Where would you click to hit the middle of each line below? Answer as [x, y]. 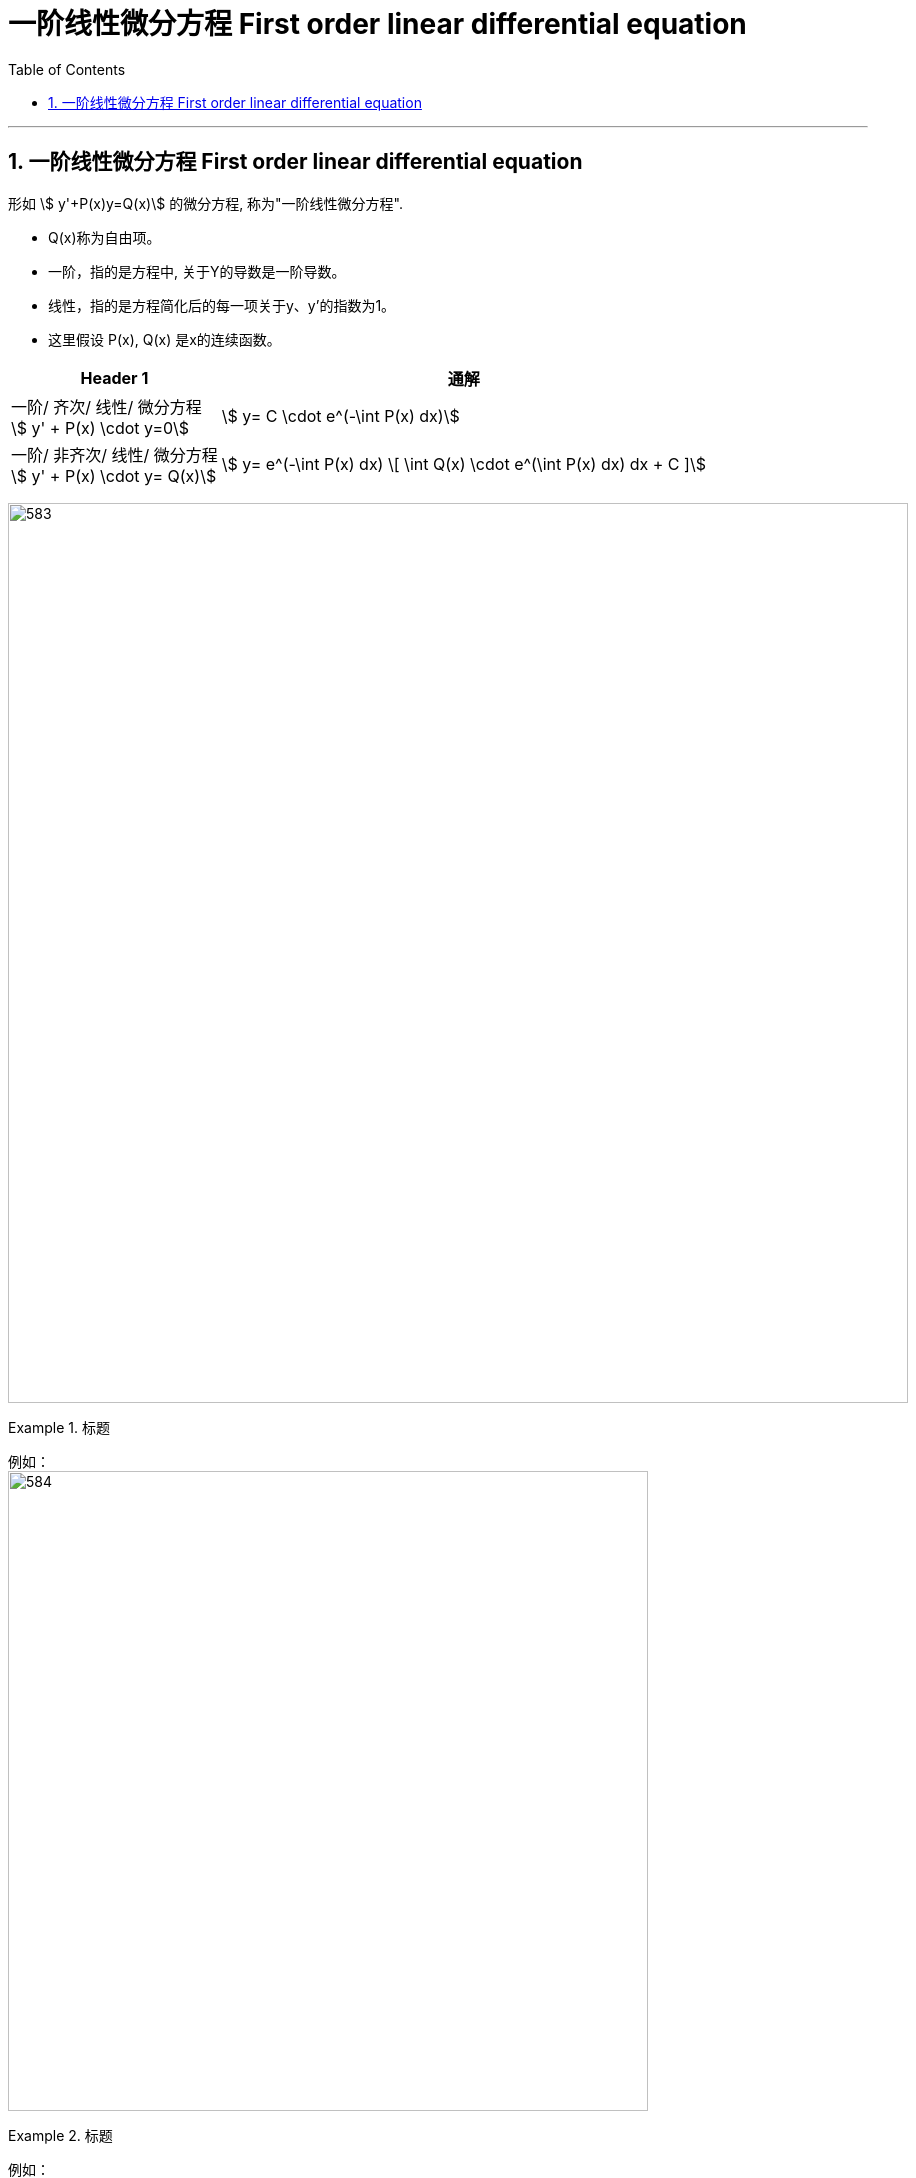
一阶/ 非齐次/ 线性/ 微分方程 [114, 454]
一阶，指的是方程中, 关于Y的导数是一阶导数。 [197, 271]
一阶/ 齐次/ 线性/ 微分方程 [106, 406]
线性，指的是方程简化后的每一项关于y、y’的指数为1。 [222, 305]
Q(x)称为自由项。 [104, 237]
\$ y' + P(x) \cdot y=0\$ [100, 427]
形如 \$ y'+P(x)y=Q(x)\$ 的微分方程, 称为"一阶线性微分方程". [206, 203]
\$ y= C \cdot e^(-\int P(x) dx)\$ [340, 415]
